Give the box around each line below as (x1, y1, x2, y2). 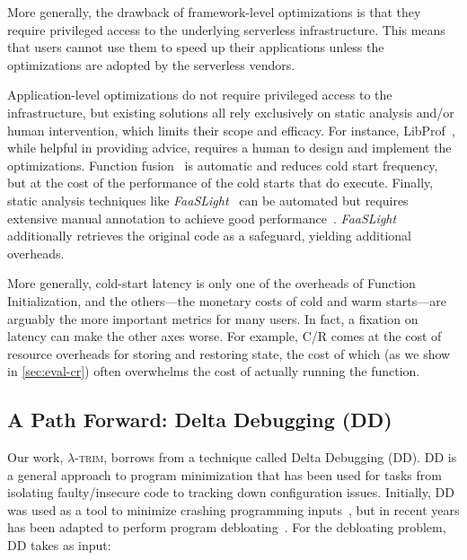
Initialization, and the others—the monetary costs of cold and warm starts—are (7, 291, 447, 310)
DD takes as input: (7, 536, 111, 555)
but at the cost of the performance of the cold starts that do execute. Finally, (7, 173, 434, 192)
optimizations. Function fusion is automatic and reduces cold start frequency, (7, 155, 438, 174)
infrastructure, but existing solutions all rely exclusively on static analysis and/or (7, 102, 454, 121)
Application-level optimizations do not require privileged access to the (7, 85, 392, 104)
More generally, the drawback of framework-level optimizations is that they (7, 3, 421, 21)
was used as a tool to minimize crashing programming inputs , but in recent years (7, 500, 460, 519)
